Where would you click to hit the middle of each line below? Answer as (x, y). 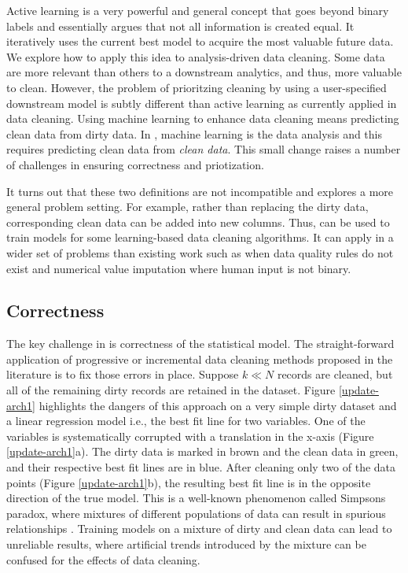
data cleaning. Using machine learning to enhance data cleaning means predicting (203, 118)
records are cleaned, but (335, 374)
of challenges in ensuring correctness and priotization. (135, 164)
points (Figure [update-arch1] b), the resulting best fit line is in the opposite (189, 482)
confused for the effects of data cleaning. (103, 559)
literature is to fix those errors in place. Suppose (123, 374)
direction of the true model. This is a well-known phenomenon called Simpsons (196, 498)
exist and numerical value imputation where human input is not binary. (179, 268)
